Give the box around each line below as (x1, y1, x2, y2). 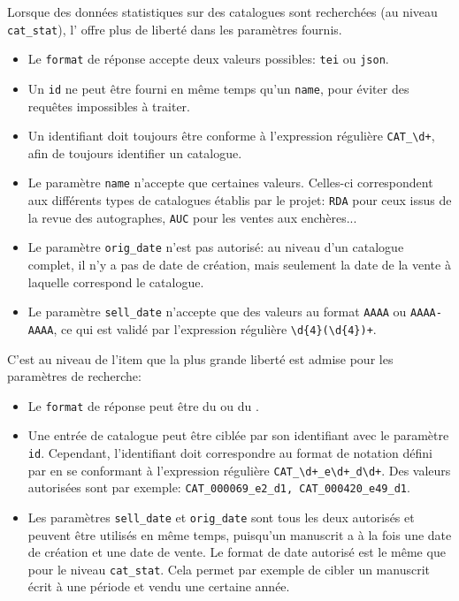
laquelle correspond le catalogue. (27, 272, 204, 291)
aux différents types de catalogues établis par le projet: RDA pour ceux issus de (27, 191, 452, 209)
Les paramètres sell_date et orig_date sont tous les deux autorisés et (27, 507, 415, 526)
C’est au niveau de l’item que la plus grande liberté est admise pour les (7, 349, 394, 368)
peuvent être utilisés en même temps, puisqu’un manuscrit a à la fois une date (27, 525, 452, 544)
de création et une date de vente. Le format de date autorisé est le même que (27, 543, 446, 561)
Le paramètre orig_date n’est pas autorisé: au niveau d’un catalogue (27, 238, 404, 256)
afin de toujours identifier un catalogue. (27, 143, 242, 162)
